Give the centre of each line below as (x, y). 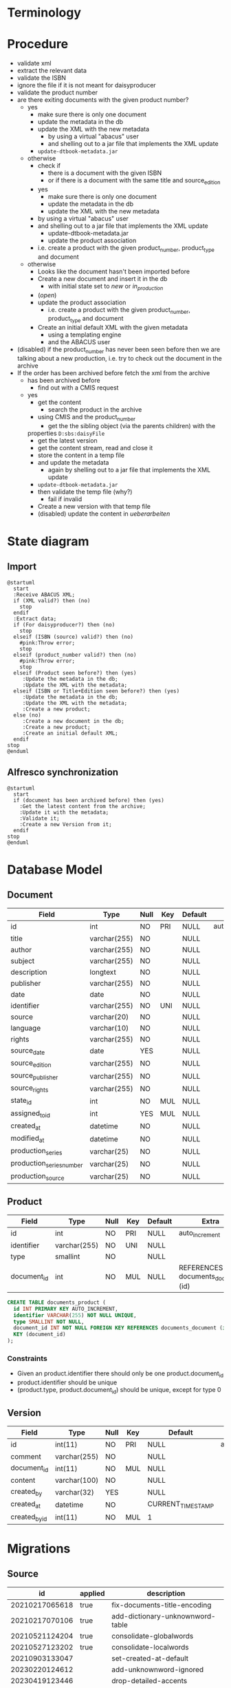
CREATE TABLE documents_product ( (57, 1302)
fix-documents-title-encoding (162, 1605)
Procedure (38, 44)
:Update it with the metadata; (64, 812)
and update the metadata (73, 462)
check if (49, 166)
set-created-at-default (150, 1658)
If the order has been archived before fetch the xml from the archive (113, 372)
